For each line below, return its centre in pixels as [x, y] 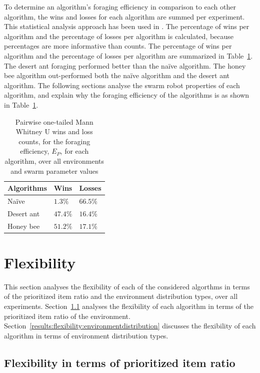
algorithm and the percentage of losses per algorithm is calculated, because [119, 36]
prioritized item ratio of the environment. [67, 316]
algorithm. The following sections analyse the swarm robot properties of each [122, 85]
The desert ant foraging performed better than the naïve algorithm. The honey [125, 65]
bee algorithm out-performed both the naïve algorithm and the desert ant [117, 75]
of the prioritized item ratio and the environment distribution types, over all [121, 296]
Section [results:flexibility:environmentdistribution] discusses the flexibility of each [130, 326]
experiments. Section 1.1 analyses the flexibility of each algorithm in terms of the [129, 306]
